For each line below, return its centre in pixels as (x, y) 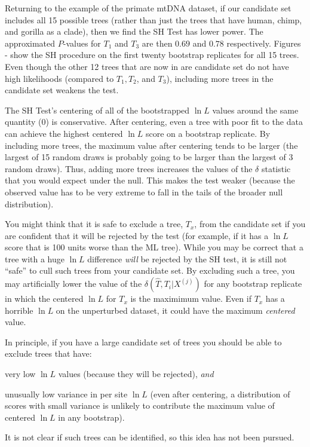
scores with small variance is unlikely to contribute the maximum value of (140, 405)
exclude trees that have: (48, 353)
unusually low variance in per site (66, 394)
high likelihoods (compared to (59, 78)
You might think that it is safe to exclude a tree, (94, 224)
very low (20, 374)
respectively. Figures (264, 43)
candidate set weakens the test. (62, 90)
